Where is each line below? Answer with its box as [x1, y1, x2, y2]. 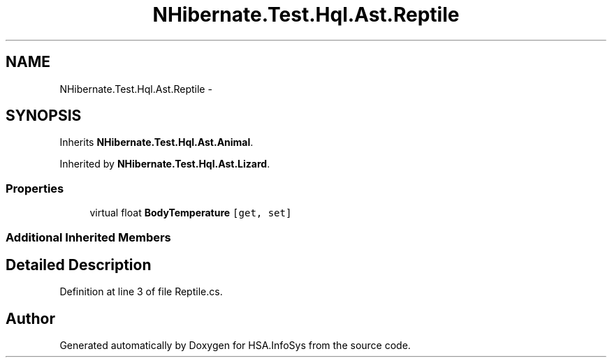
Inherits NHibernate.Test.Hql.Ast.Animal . [59, 136, 254, 149]
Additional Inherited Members [6, 230, 171, 244]
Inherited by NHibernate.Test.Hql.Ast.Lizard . [59, 158, 270, 170]
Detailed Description [6, 255, 152, 274]
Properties [6, 181, 64, 195]
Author [6, 309, 55, 327]
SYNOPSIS [6, 107, 82, 125]
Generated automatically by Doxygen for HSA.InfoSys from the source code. [59, 339, 411, 352]
